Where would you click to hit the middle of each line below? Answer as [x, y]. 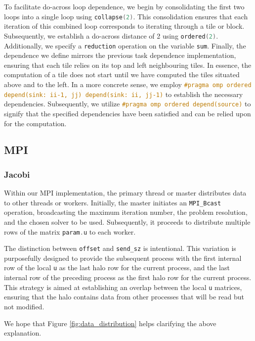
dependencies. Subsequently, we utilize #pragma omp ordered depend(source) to [127, 104]
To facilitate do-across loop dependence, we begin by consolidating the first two [124, 6]
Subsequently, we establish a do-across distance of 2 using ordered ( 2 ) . [111, 35]
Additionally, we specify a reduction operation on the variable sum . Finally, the [125, 45]
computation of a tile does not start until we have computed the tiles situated [122, 74]
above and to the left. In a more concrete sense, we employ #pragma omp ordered [128, 84]
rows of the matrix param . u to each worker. [70, 231]
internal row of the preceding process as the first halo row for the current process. [128, 277]
